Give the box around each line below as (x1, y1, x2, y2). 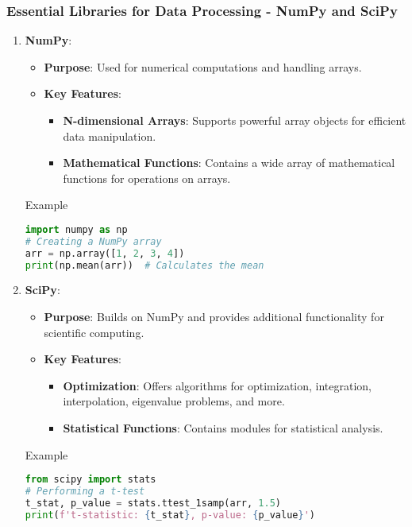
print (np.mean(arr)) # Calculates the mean (25, 259, 264, 271)
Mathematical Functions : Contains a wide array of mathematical (63, 154, 395, 171)
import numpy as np (25, 223, 128, 235)
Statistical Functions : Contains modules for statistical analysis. (63, 420, 383, 436)
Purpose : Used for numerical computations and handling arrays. (44, 58, 362, 75)
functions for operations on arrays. (63, 169, 231, 186)
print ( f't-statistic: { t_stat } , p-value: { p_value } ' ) (25, 509, 316, 521)
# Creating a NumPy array (25, 235, 162, 247)
